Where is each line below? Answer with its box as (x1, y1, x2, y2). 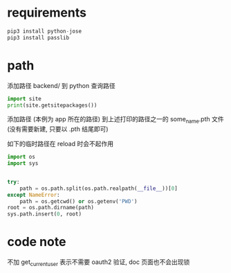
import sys (7, 160, 39, 167)
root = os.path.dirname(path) (7, 204, 95, 211)
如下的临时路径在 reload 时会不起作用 (7, 140, 114, 148)
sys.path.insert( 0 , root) (7, 211, 82, 218)
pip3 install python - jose (7, 28, 82, 35)
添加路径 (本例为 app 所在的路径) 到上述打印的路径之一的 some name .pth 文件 (7, 115, 224, 125)
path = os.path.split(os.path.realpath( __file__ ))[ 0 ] (19, 185, 178, 192)
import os (7, 154, 36, 161)
